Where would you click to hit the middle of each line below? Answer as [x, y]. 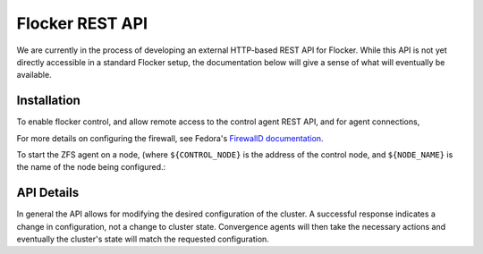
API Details [48, 193]
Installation [48, 101]
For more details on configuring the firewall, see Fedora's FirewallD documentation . [170, 138]
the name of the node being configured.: [91, 167]
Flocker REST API [82, 23]
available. [34, 75]
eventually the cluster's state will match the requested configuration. [143, 239]
